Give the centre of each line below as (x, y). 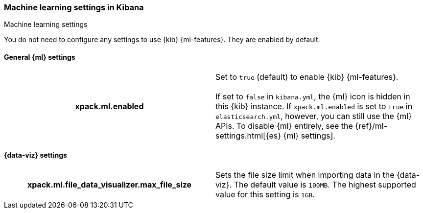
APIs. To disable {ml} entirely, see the (284, 126)
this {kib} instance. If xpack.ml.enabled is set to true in (314, 106)
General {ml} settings (40, 57)
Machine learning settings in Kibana (74, 7)
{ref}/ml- (371, 126)
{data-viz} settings (35, 155)
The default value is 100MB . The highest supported (325, 184)
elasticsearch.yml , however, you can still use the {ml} (314, 116)
